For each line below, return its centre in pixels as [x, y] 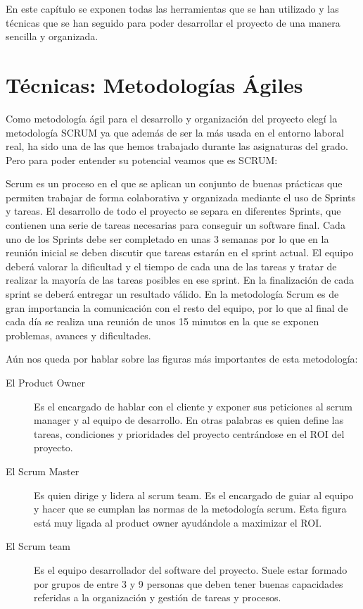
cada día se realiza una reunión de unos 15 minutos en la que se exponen [163, 321]
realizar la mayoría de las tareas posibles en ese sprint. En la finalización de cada [180, 280]
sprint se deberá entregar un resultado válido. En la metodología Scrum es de [172, 294]
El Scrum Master [43, 471]
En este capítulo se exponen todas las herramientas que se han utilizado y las [172, 8]
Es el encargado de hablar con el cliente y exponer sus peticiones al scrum [193, 406]
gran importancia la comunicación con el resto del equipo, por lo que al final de [177, 307]
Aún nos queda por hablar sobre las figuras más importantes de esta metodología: [182, 359]
